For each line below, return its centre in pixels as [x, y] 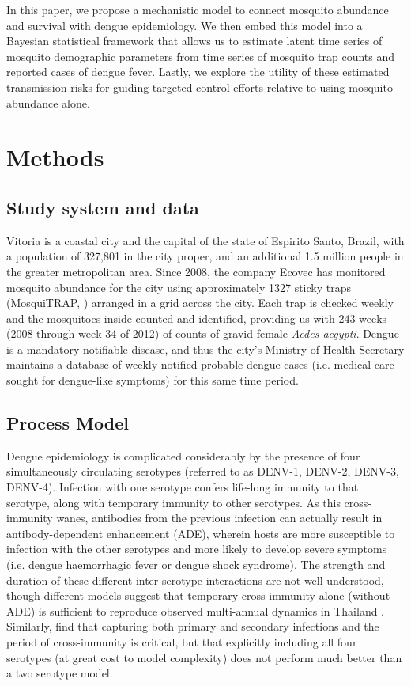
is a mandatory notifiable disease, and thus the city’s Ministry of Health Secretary [205, 349]
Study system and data [103, 207]
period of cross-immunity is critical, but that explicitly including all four [182, 642]
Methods [55, 157]
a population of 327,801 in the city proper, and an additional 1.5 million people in [205, 256]
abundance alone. [48, 102]
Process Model [68, 423]
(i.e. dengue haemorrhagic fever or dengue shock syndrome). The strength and [196, 565]
